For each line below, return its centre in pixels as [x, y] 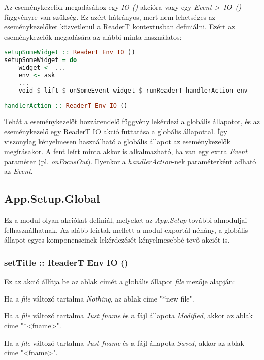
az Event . [19, 171]
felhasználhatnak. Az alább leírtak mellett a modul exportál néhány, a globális [126, 230]
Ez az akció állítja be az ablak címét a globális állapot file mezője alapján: [120, 281]
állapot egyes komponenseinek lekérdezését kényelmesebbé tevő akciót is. [117, 240]
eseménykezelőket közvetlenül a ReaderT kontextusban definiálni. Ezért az [120, 27]
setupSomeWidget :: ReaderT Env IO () [70, 53]
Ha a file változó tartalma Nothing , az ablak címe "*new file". [99, 298]
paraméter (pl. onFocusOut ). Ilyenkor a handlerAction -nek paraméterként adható [130, 161]
